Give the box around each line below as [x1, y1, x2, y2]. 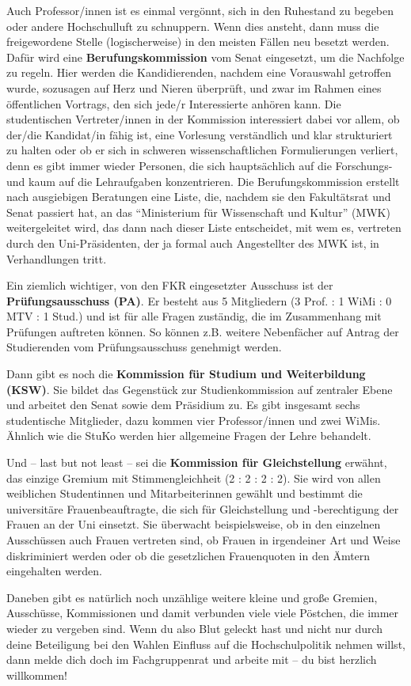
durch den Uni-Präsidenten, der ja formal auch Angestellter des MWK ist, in [6, 234, 379, 251]
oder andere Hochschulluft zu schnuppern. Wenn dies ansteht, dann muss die [6, 17, 379, 34]
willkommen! [6, 666, 67, 683]
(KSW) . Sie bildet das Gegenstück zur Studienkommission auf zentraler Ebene [6, 381, 393, 397]
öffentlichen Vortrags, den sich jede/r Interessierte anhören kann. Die [6, 95, 341, 112]
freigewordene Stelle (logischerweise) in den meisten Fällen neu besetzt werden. [6, 33, 390, 50]
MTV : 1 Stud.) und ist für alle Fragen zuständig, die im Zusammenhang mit [6, 308, 382, 324]
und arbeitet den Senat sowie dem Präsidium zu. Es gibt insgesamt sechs [6, 396, 360, 413]
